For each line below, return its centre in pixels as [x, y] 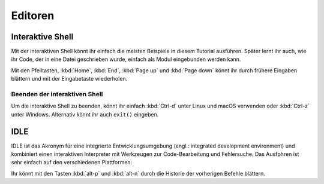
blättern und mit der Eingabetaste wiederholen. [69, 79]
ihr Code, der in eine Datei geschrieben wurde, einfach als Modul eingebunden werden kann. [126, 59]
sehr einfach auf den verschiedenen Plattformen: [72, 162]
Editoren [33, 16]
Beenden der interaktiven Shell [57, 94]
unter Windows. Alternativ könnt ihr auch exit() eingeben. [85, 114]
